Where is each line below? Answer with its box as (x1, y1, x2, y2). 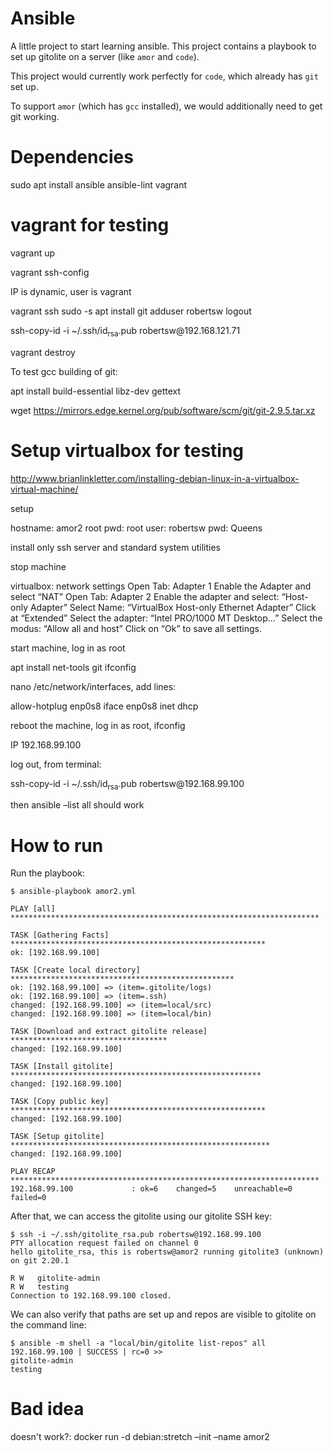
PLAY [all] (10, 904, 56, 914)
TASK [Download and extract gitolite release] (10, 1027, 208, 1037)
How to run (10, 834, 104, 857)
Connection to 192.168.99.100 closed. (10, 1291, 172, 1301)
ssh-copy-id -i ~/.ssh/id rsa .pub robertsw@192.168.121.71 (10, 324, 241, 339)
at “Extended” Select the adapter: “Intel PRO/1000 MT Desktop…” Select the (10, 612, 323, 624)
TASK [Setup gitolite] (10, 1132, 105, 1142)
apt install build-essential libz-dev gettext (10, 385, 182, 397)
